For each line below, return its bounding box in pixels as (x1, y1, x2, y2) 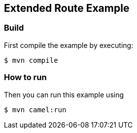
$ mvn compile (4, 56, 58, 64)
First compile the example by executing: (4, 41, 134, 49)
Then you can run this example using (4, 90, 124, 99)
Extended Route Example (4, 2, 130, 14)
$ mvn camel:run (4, 105, 67, 114)
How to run (4, 72, 47, 83)
